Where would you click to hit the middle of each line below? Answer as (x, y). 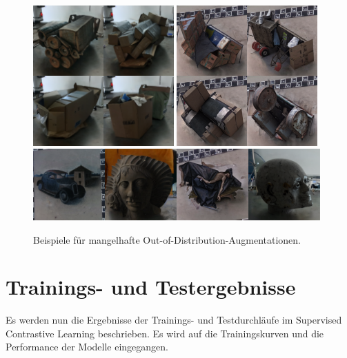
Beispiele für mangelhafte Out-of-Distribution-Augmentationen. (167, 239)
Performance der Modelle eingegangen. (87, 347)
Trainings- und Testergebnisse (151, 287)
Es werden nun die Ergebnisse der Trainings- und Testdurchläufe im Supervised (174, 320)
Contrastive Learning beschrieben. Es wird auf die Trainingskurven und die (165, 333)
